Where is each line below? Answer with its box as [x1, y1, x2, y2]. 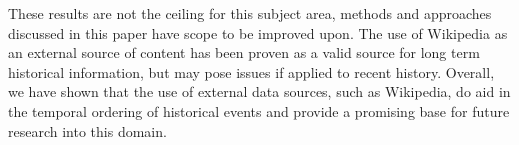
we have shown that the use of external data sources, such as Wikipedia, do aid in [8, 81, 511, 102]
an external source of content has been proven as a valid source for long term [8, 42, 480, 63]
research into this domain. [8, 120, 167, 141]
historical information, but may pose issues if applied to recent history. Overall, [8, 61, 495, 82]
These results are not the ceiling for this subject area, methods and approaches [8, 3, 492, 23]
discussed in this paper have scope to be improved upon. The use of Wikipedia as [8, 22, 508, 43]
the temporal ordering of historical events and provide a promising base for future [8, 100, 510, 121]
